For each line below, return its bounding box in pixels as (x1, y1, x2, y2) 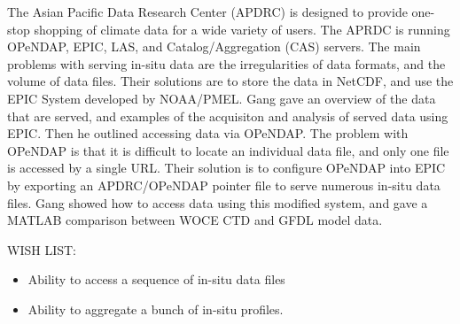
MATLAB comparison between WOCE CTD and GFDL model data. (7, 211, 383, 229)
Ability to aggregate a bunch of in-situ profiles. (27, 299, 284, 318)
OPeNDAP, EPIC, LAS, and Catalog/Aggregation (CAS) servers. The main (7, 37, 421, 56)
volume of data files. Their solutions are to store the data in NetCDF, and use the (7, 72, 454, 90)
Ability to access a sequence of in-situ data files (27, 270, 285, 289)
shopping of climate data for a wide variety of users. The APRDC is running (34, 19, 450, 38)
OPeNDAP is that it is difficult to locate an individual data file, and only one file (7, 141, 449, 159)
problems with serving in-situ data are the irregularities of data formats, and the (7, 54, 446, 73)
